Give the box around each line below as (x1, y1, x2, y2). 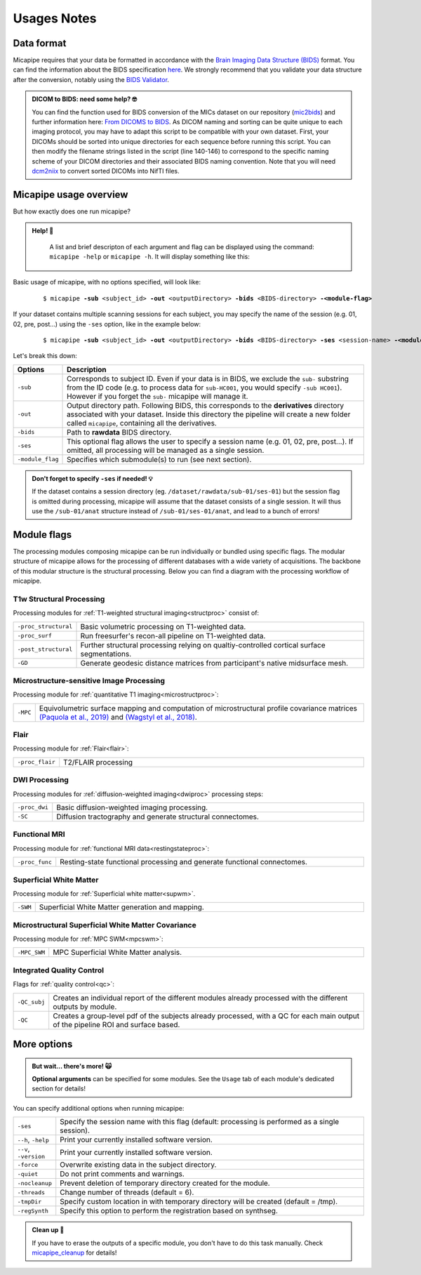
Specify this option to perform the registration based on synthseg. (60, 1206, 279, 1216)
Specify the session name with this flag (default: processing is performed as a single (60, 1117, 340, 1127)
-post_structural (17, 646, 73, 653)
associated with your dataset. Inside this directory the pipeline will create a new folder (67, 409, 351, 419)
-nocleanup (17, 1180, 53, 1187)
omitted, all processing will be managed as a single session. (67, 445, 265, 455)
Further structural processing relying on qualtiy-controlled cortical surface (80, 640, 326, 649)
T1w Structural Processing (13, 594, 105, 604)
